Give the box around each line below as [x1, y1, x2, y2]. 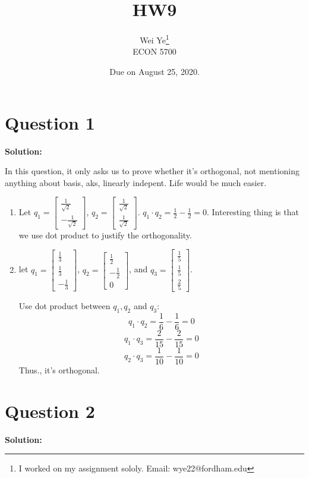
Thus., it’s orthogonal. [18, 363, 100, 376]
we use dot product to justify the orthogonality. [18, 228, 192, 241]
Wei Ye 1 [140, 32, 169, 46]
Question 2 [5, 398, 95, 423]
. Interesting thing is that [206, 206, 299, 218]
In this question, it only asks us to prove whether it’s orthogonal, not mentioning [5, 165, 300, 177]
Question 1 [5, 110, 95, 134]
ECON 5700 [133, 45, 176, 58]
